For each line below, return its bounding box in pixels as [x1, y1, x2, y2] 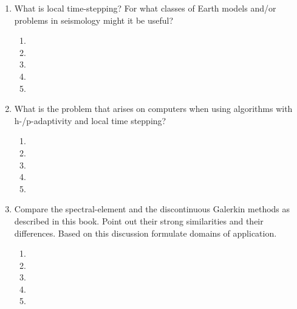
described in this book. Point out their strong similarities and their [14, 214, 264, 227]
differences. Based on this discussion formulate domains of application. [14, 226, 277, 239]
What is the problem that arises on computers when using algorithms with [14, 102, 293, 115]
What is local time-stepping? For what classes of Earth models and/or [14, 2, 276, 14]
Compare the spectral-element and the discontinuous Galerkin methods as [14, 203, 290, 215]
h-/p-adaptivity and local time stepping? [14, 114, 166, 127]
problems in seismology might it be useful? [14, 13, 174, 26]
